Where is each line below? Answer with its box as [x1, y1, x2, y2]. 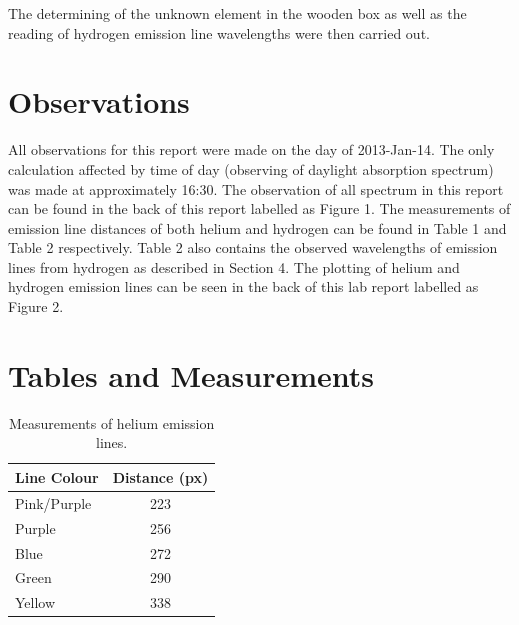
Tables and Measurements [8, 354, 374, 395]
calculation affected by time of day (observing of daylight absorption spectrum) [8, 158, 494, 179]
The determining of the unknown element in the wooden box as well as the [8, 3, 467, 23]
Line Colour [15, 466, 99, 487]
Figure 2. [8, 296, 64, 317]
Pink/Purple [15, 492, 92, 513]
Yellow [15, 592, 56, 613]
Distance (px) [112, 466, 209, 487]
